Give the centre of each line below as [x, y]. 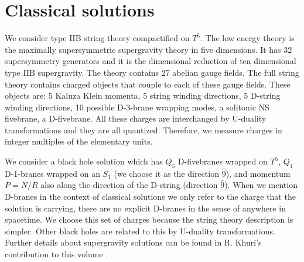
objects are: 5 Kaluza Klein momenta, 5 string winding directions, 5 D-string [143, 95]
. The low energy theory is [247, 38]
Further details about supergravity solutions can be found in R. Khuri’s [133, 242]
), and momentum [258, 173]
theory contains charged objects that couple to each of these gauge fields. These [148, 84]
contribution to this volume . [57, 254]
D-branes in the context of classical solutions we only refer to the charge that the [150, 196]
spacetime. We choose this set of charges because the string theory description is [149, 219]
